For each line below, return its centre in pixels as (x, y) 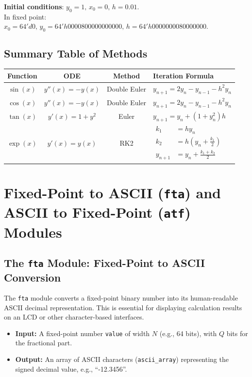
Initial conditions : (34, 6)
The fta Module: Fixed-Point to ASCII (105, 263)
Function (22, 75)
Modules (33, 232)
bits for (237, 333)
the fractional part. (44, 343)
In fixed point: (25, 16)
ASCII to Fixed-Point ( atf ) (97, 212)
